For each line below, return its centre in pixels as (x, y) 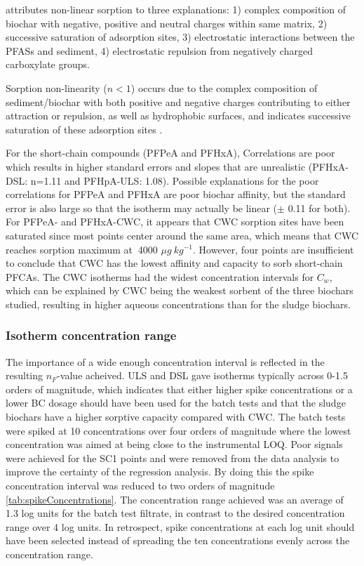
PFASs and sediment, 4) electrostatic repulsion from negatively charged (159, 50)
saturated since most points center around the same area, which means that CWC (182, 235)
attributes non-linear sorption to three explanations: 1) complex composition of (176, 9)
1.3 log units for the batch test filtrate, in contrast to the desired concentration (175, 513)
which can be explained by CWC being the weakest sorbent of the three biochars (180, 290)
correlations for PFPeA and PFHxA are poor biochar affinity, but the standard (176, 194)
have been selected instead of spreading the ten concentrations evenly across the (178, 540)
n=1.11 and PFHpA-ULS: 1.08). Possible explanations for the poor (175, 180)
